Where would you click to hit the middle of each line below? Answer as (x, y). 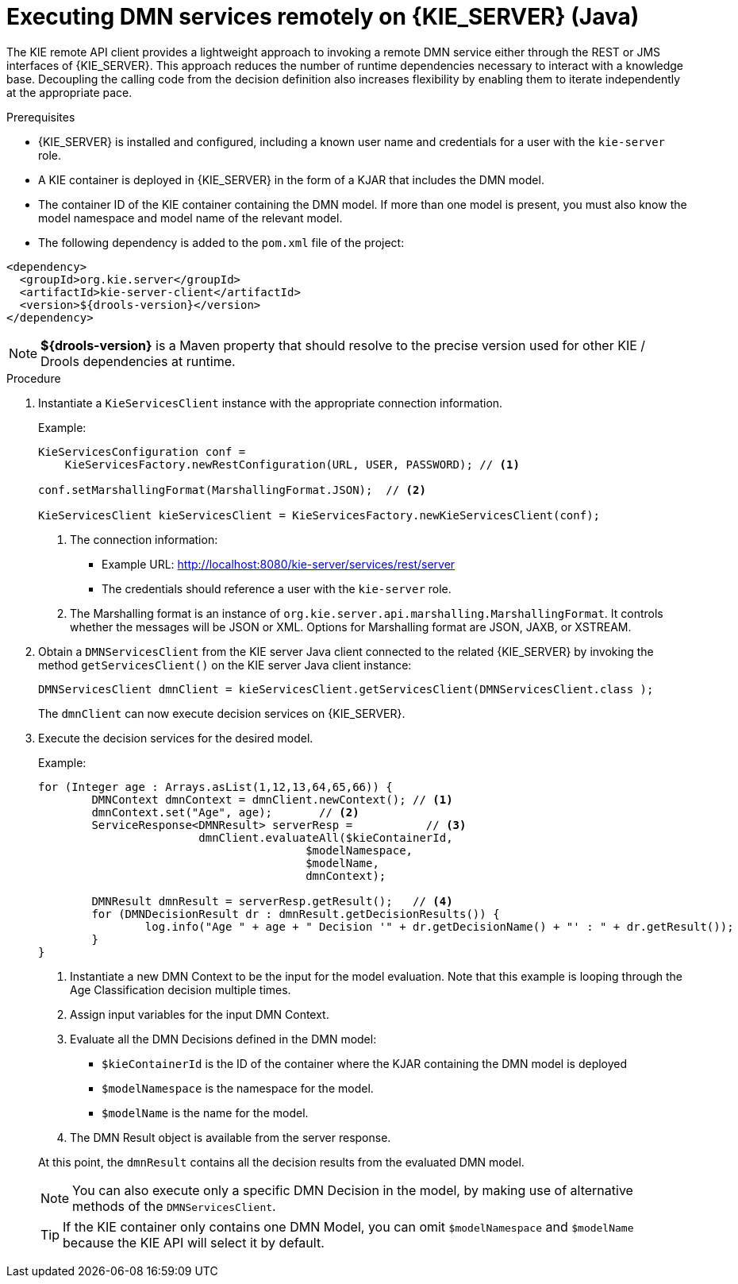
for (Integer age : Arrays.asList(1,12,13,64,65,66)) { (215, 787)
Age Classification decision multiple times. (181, 989)
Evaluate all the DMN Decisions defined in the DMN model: (223, 1039)
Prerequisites (41, 117)
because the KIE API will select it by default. (194, 1242)
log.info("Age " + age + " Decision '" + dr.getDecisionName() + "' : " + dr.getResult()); (439, 926)
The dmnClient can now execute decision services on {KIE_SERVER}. (222, 713)
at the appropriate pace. (69, 92)
